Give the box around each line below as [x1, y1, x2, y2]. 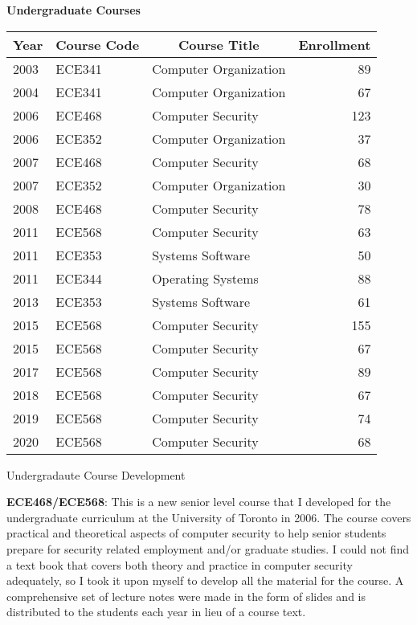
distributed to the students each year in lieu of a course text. [6, 603, 306, 620]
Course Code [55, 35, 140, 54]
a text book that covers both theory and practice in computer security [6, 556, 353, 573]
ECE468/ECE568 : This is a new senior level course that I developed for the [6, 493, 391, 510]
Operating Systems [152, 268, 259, 288]
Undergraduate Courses [6, 2, 141, 18]
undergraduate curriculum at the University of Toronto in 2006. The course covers [6, 509, 411, 525]
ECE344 [55, 268, 102, 288]
